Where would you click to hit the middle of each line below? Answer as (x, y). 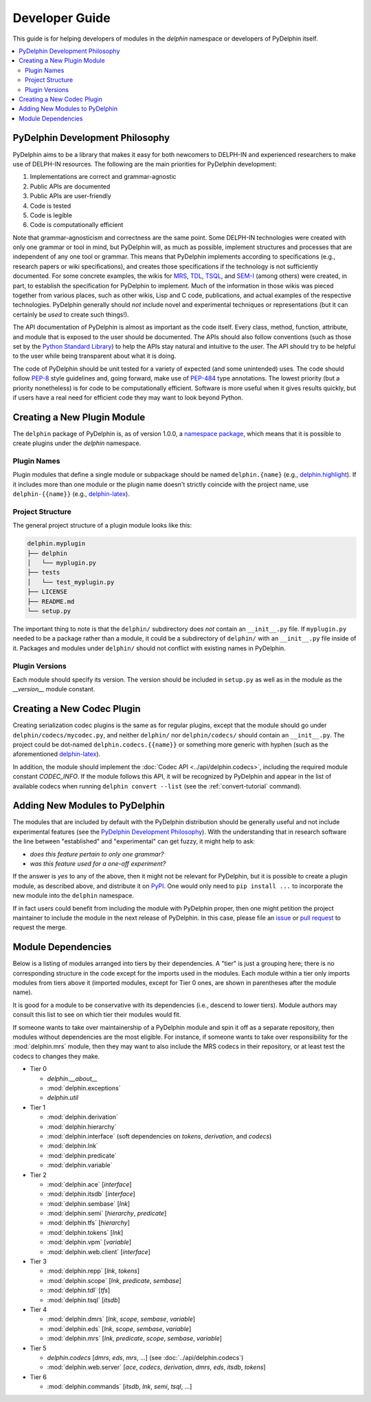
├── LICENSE (47, 592)
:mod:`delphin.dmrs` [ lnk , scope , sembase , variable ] (121, 1319)
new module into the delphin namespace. (73, 896)
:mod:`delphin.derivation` (82, 1117)
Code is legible (51, 215)
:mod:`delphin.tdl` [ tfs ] (79, 1291)
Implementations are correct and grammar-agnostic (103, 177)
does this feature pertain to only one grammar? (97, 854)
